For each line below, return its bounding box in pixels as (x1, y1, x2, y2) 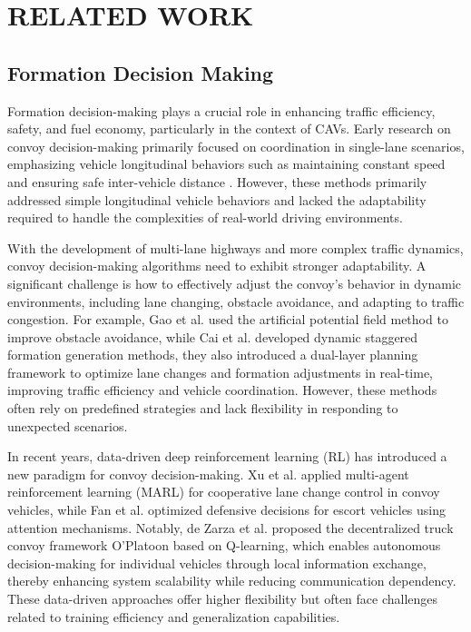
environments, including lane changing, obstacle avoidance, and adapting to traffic (7, 291, 465, 311)
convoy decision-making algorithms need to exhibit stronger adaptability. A (7, 256, 427, 275)
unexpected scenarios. (7, 416, 128, 435)
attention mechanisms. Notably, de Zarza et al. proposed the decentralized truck (7, 518, 454, 537)
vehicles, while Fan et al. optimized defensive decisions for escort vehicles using (7, 500, 446, 519)
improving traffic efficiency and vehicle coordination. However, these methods (7, 380, 437, 400)
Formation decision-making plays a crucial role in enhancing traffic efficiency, (7, 101, 436, 120)
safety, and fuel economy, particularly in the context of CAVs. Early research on (7, 119, 451, 138)
